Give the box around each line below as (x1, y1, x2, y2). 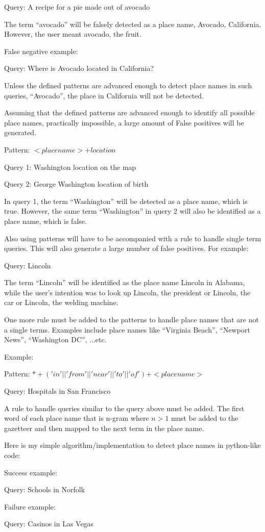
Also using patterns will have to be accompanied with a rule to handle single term (4, 233, 261, 243)
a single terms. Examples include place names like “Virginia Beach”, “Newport (4, 324, 250, 335)
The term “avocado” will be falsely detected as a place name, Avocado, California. (4, 18, 261, 29)
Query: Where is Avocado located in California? (4, 63, 154, 73)
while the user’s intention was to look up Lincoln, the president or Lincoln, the (4, 287, 251, 297)
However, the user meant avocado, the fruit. (4, 29, 141, 39)
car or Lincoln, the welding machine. (4, 297, 118, 308)
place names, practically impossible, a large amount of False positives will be (4, 117, 244, 128)
